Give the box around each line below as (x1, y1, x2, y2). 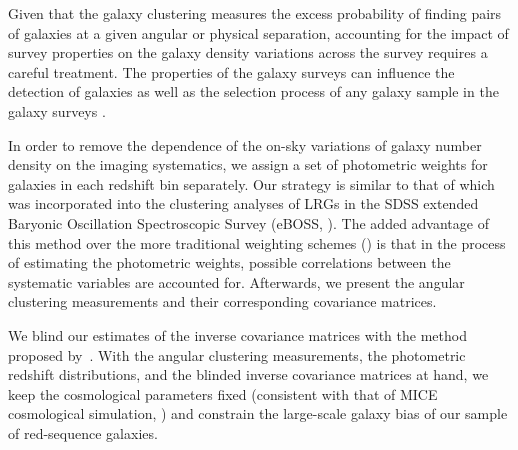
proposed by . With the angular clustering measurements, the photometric (8, 344, 466, 365)
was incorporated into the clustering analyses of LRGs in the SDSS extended (8, 193, 479, 214)
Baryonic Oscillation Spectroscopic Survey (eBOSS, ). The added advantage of (8, 212, 489, 233)
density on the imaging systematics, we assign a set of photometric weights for (8, 154, 488, 175)
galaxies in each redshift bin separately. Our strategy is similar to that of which (8, 173, 495, 194)
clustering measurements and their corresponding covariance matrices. (8, 291, 437, 312)
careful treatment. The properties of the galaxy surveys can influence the (8, 61, 455, 82)
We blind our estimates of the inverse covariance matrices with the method (8, 324, 467, 345)
